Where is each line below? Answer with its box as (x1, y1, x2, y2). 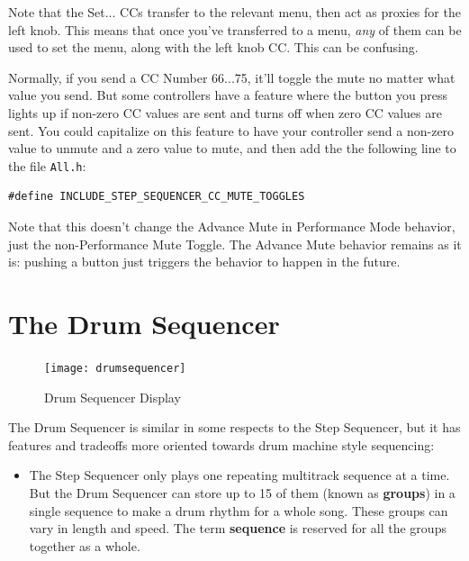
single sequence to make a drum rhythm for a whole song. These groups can (29, 501, 448, 520)
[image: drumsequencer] (44, 361, 186, 375)
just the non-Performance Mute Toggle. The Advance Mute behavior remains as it (8, 234, 462, 253)
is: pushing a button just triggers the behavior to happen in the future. (8, 252, 401, 271)
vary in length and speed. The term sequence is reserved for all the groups (29, 519, 446, 538)
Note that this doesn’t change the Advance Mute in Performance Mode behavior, (8, 217, 455, 235)
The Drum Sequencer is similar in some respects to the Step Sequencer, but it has (8, 418, 461, 437)
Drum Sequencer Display (44, 387, 181, 406)
